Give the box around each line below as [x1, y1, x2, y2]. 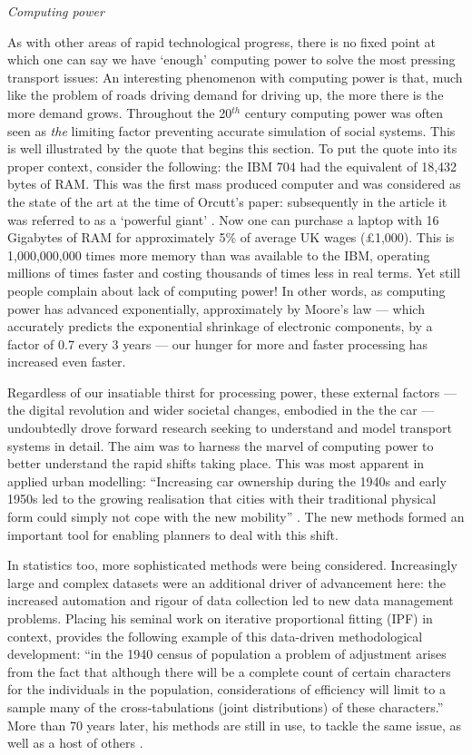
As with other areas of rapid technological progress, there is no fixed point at [7, 32, 436, 51]
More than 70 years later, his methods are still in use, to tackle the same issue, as [7, 715, 462, 734]
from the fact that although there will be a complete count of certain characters [7, 662, 451, 681]
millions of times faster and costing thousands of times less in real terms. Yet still [7, 263, 461, 282]
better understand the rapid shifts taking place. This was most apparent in [7, 454, 425, 473]
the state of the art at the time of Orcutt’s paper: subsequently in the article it [7, 191, 447, 211]
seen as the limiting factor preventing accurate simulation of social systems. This [7, 121, 456, 140]
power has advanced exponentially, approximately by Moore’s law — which [7, 299, 425, 318]
